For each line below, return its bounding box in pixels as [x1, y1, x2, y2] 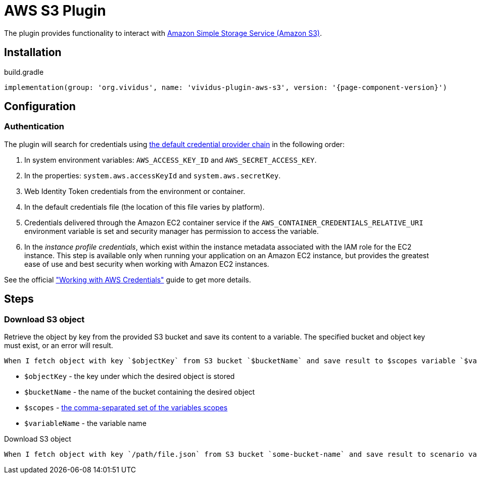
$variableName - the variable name [24, 419, 147, 428]
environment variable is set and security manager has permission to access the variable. [24, 226, 319, 235]
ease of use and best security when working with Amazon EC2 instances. [24, 259, 269, 268]
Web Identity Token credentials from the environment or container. [24, 186, 246, 196]
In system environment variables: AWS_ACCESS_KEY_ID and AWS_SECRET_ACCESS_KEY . [24, 155, 317, 164]
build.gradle [4, 67, 44, 76]
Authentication [4, 121, 64, 132]
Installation [4, 46, 62, 59]
